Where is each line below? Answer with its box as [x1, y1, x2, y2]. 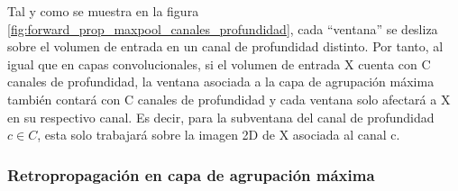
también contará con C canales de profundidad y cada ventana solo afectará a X [7, 89, 451, 108]
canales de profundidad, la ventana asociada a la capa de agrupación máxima [7, 72, 435, 91]
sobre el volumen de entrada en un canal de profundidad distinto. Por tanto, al [7, 37, 444, 56]
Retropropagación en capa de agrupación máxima [7, 163, 375, 186]
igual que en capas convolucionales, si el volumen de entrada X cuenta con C [7, 54, 431, 73]
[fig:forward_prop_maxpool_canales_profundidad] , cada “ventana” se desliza [7, 19, 438, 38]
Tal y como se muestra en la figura [7, 2, 199, 20]
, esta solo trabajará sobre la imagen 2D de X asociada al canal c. [37, 125, 400, 144]
